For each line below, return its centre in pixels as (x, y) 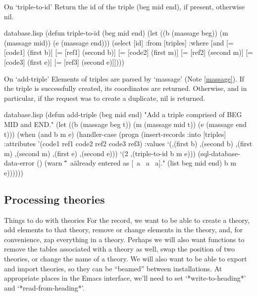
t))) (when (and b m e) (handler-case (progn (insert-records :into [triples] (115, 134)
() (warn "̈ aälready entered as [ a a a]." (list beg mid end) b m (136, 163)
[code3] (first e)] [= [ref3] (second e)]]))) (64, 62)
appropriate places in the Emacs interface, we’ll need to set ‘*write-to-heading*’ (125, 278)
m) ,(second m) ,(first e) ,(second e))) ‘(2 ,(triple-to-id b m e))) (100, 153)
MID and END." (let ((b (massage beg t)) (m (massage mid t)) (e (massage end (125, 124)
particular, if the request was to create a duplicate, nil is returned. (105, 98)
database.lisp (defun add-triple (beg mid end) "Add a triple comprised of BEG (123, 114)
